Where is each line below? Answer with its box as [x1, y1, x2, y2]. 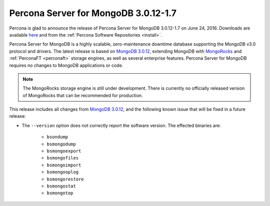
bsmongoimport [46, 162, 81, 168]
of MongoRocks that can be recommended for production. [22, 92, 143, 98]
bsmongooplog [46, 169, 79, 175]
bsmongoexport [46, 148, 81, 154]
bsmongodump [46, 141, 76, 147]
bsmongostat [46, 183, 76, 189]
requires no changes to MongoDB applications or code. [9, 62, 123, 68]
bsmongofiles [46, 155, 79, 161]
